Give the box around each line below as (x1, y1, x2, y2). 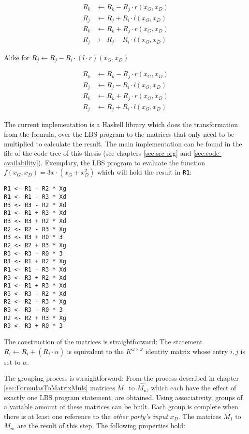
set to (4, 356, 21, 367)
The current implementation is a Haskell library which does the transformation (4, 119, 238, 129)
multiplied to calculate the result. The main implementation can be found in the (4, 138, 242, 148)
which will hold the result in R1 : (97, 167, 192, 177)
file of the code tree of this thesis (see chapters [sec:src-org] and (4, 148, 191, 158)
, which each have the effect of (146, 383, 236, 393)
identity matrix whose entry (145, 346, 228, 356)
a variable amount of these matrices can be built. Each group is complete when (4, 402, 238, 412)
